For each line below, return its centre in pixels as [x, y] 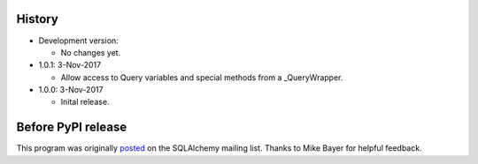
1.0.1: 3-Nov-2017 [70, 65]
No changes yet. [91, 52]
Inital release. [85, 102]
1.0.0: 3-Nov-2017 [71, 90]
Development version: [78, 41]
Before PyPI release [72, 127]
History [38, 19]
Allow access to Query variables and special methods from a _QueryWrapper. [202, 77]
